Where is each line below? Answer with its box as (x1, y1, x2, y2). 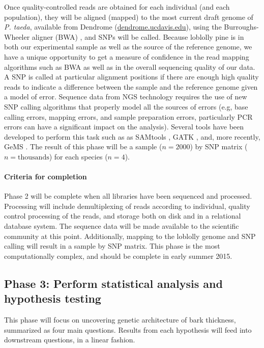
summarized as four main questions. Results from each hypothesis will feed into (4, 324, 252, 335)
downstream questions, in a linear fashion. (4, 334, 135, 345)
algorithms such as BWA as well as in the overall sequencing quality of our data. (4, 61, 255, 72)
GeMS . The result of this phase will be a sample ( (4, 141, 162, 152)
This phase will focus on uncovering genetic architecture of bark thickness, (4, 314, 236, 325)
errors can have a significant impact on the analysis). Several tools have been (4, 121, 244, 132)
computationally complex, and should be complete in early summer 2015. (4, 250, 232, 261)
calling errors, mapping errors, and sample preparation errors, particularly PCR (4, 111, 253, 122)
